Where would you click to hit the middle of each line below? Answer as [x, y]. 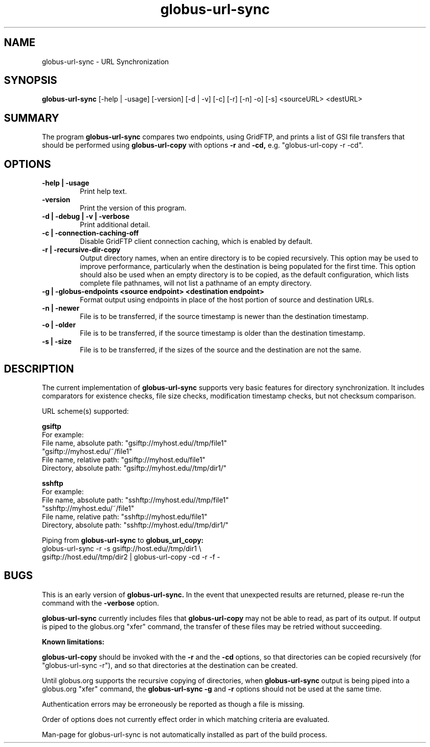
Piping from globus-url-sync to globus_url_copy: [123, 540]
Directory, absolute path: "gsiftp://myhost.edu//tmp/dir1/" [134, 468]
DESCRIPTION [39, 369]
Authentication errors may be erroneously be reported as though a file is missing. [173, 704]
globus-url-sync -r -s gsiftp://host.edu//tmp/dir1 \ [121, 548]
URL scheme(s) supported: [85, 411]
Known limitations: [73, 641]
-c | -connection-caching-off [90, 233]
